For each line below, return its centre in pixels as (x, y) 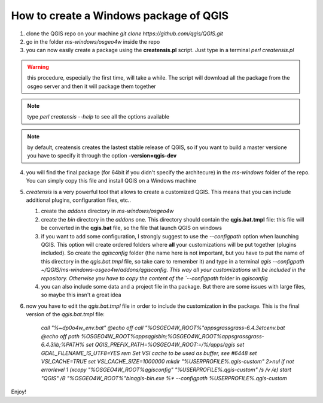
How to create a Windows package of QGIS (120, 16)
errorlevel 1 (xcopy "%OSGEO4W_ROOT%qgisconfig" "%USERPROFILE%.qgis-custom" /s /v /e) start (166, 370)
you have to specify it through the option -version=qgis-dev (102, 156)
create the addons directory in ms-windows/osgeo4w (107, 211)
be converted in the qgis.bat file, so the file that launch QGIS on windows (132, 228)
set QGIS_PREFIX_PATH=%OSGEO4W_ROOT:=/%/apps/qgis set (165, 345)
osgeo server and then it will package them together (92, 86)
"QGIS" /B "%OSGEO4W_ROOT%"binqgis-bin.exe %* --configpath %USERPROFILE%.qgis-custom (164, 378)
